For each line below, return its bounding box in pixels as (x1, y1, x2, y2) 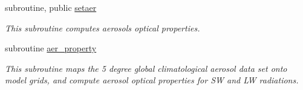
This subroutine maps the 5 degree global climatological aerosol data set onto (5, 62, 287, 74)
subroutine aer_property (5, 42, 97, 54)
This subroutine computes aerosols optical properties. (5, 21, 200, 34)
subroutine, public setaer (5, 1, 97, 13)
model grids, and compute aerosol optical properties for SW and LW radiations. (5, 74, 299, 86)
